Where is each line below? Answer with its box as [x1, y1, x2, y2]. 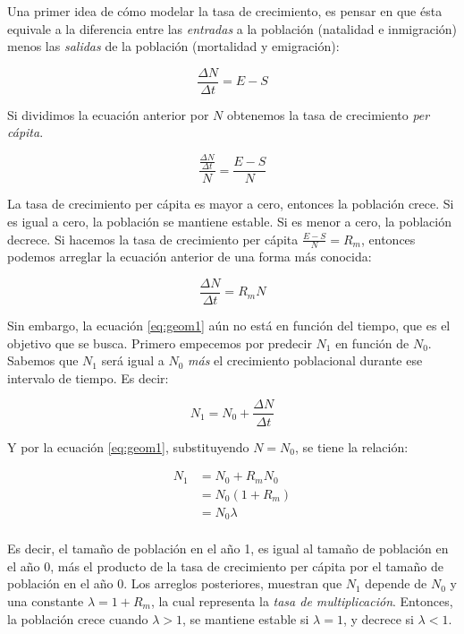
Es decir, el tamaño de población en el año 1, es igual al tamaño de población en [7, 539, 449, 558]
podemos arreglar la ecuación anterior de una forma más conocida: [7, 247, 372, 266]
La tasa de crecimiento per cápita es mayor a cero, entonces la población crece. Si [7, 194, 454, 213]
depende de [365, 574, 427, 593]
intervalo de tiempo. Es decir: [7, 368, 169, 387]
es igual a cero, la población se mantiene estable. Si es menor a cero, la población [7, 212, 451, 230]
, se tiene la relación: [295, 437, 409, 456]
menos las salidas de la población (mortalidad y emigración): [7, 37, 340, 56]
